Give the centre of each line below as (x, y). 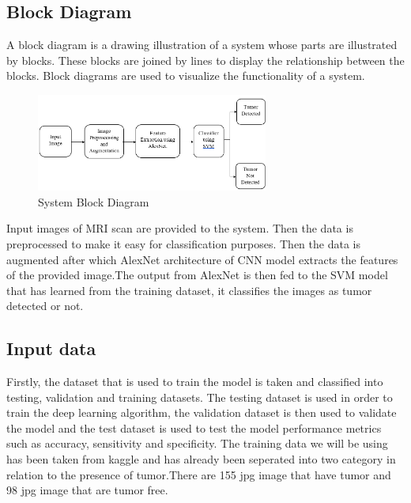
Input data (51, 348)
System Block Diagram (94, 201)
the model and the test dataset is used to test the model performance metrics (194, 427)
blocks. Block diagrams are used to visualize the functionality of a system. (186, 76)
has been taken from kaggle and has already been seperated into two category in (201, 459)
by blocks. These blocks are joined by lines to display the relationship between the (205, 60)
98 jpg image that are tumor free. (87, 490)
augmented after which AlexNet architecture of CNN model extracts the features (202, 259)
